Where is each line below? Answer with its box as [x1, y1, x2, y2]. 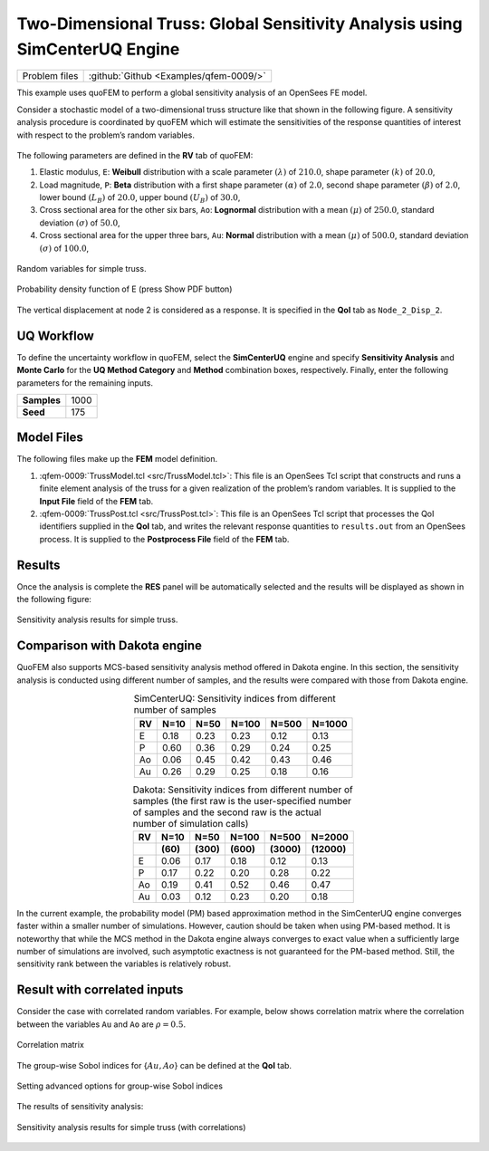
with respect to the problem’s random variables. [16, 129, 195, 140]
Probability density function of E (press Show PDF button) [16, 283, 233, 294]
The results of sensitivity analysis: [16, 1101, 144, 1112]
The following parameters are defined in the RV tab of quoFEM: [16, 149, 254, 160]
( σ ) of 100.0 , [39, 243, 90, 254]
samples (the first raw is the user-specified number [132, 794, 352, 807]
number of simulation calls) [132, 817, 249, 830]
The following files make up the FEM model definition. [16, 454, 218, 465]
